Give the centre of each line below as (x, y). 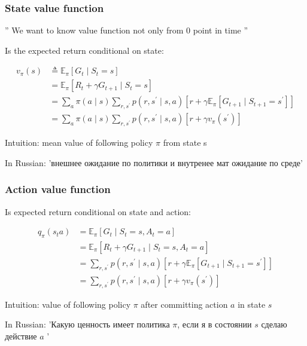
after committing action (184, 304)
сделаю (274, 324)
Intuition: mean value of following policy (79, 143)
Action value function (58, 189)
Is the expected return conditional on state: (84, 50)
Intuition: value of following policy (68, 304)
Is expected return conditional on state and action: (98, 211)
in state (252, 304)
